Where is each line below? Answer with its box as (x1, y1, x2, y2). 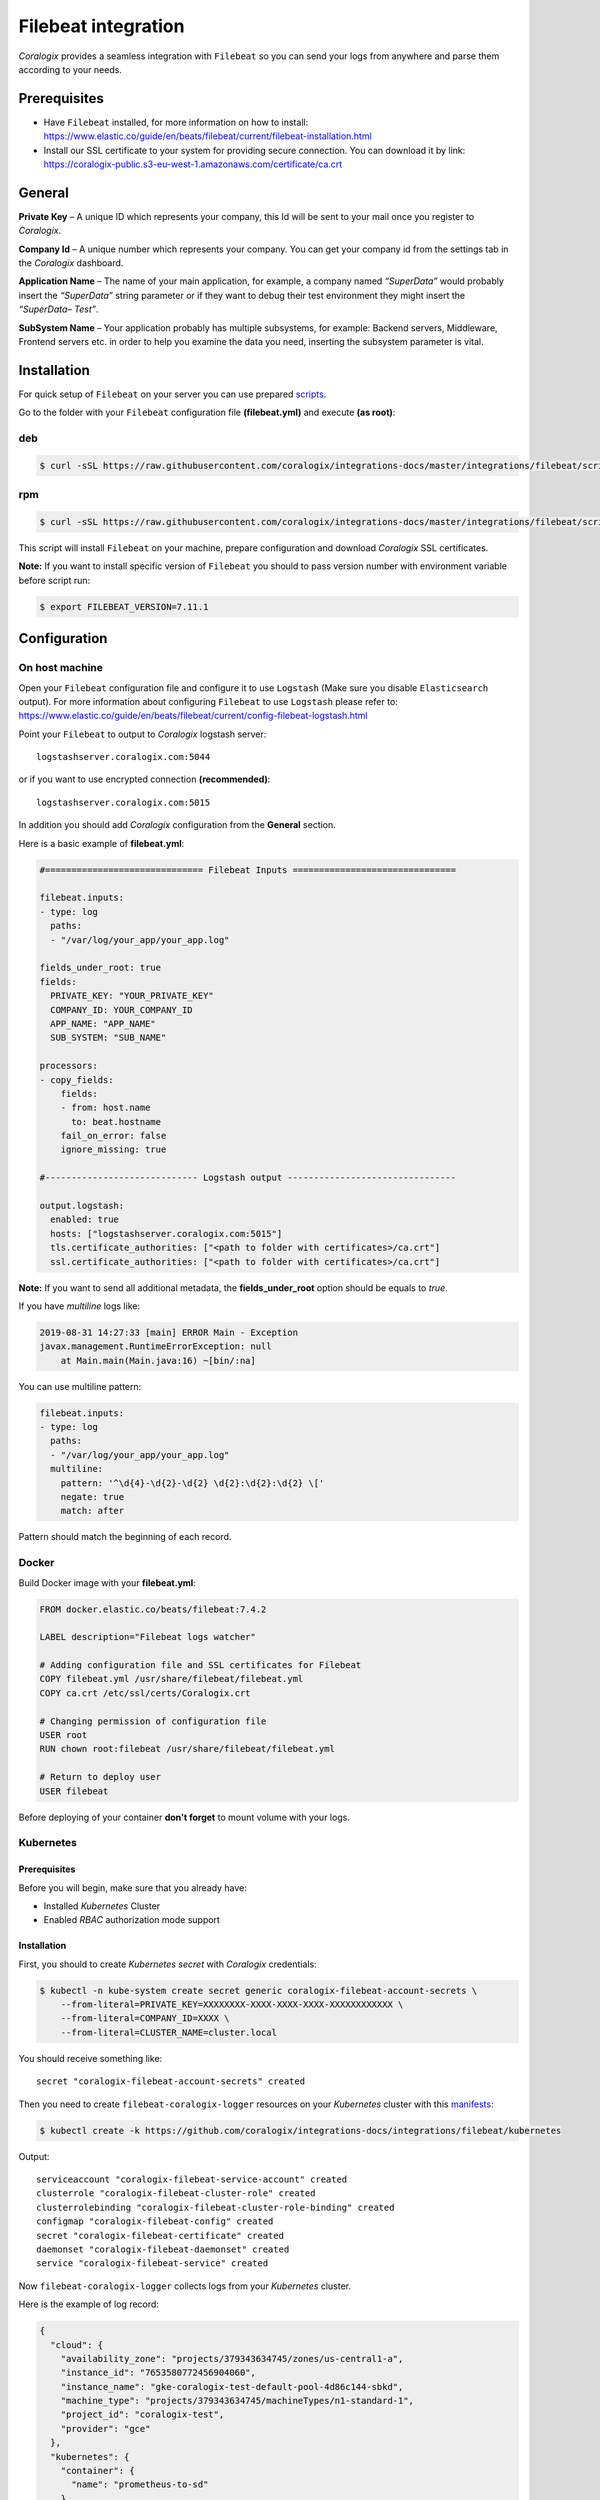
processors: (39, 1060, 99, 1072)
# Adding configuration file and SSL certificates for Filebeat (39, 1660, 362, 1671)
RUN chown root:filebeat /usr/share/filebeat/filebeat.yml (39, 1743, 335, 1755)
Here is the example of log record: (18, 2298, 160, 2310)
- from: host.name (60, 1102, 151, 1114)
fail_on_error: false (60, 1130, 167, 1142)
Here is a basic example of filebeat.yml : (18, 837, 185, 849)
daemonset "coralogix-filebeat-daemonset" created (36, 2243, 290, 2255)
